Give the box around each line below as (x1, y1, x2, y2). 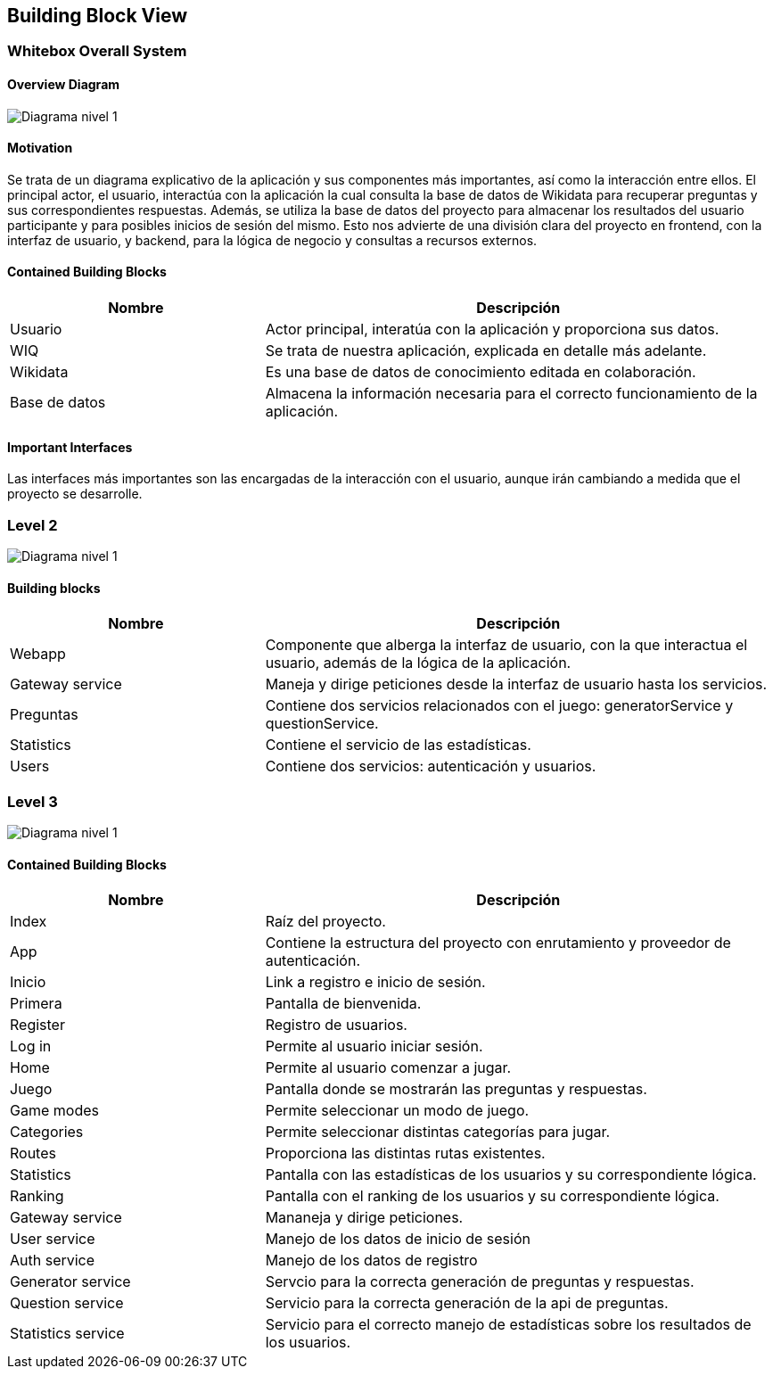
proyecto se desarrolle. (7, 486, 143, 502)
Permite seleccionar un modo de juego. (265, 1101, 530, 1120)
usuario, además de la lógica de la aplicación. (265, 654, 572, 672)
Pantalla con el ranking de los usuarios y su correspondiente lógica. (265, 1187, 720, 1206)
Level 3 (7, 792, 58, 811)
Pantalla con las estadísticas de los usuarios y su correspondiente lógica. (265, 1166, 757, 1184)
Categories (10, 1123, 84, 1141)
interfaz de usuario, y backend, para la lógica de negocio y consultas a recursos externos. (7, 232, 538, 248)
